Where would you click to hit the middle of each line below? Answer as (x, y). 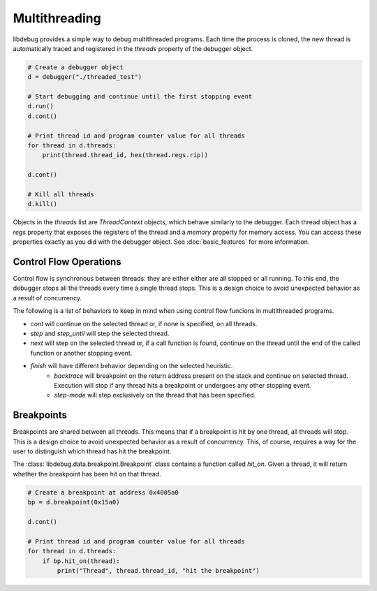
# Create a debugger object (75, 67)
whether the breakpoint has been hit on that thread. (87, 474)
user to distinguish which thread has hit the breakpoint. (92, 451)
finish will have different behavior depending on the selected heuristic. (132, 366)
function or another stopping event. (81, 353)
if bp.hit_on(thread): (81, 561)
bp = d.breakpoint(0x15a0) (74, 502)
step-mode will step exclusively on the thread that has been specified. (155, 395)
